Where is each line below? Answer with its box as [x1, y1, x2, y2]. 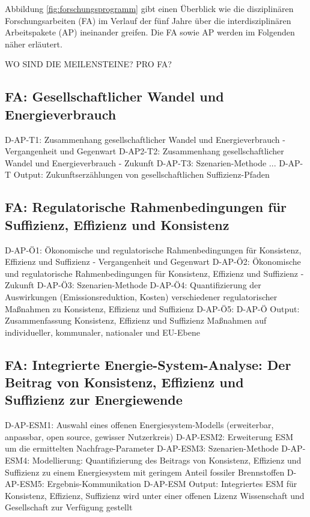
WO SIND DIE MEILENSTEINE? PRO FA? [5, 58, 172, 70]
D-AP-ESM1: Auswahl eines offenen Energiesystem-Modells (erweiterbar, [5, 419, 274, 431]
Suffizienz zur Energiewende [5, 390, 183, 409]
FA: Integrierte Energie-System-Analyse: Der [5, 355, 291, 373]
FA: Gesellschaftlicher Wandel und [5, 87, 224, 106]
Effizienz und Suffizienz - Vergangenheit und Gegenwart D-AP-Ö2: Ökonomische [5, 255, 301, 268]
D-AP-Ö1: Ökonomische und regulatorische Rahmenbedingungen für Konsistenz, [5, 243, 302, 256]
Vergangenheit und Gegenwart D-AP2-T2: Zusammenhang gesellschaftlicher [5, 145, 284, 157]
